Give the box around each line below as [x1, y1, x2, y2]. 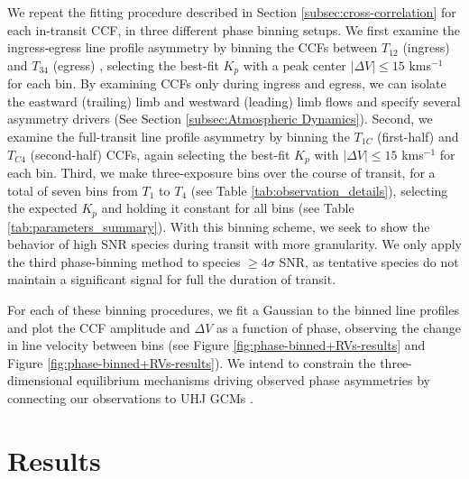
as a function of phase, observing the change [216, 318, 461, 336]
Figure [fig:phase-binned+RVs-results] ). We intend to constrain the [7, 353, 376, 372]
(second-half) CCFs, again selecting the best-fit [30, 144, 290, 163]
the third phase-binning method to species [7, 252, 241, 271]
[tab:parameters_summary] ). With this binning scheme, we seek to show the [7, 216, 430, 235]
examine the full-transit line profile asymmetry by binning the [7, 127, 350, 146]
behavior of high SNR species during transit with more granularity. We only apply [7, 235, 462, 253]
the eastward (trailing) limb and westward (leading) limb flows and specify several [7, 91, 461, 110]
